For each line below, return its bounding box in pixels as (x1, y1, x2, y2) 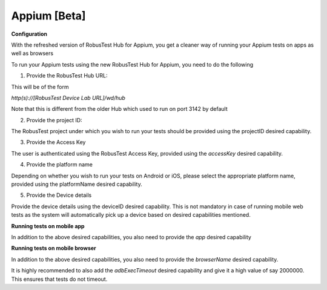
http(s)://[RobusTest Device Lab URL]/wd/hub (11, 94, 125, 101)
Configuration (11, 30, 48, 38)
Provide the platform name (26, 161, 93, 168)
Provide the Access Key (26, 139, 86, 146)
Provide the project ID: (26, 116, 82, 124)
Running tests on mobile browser (11, 245, 96, 252)
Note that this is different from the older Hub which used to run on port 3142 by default (11, 105, 228, 113)
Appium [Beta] (11, 9, 86, 22)
